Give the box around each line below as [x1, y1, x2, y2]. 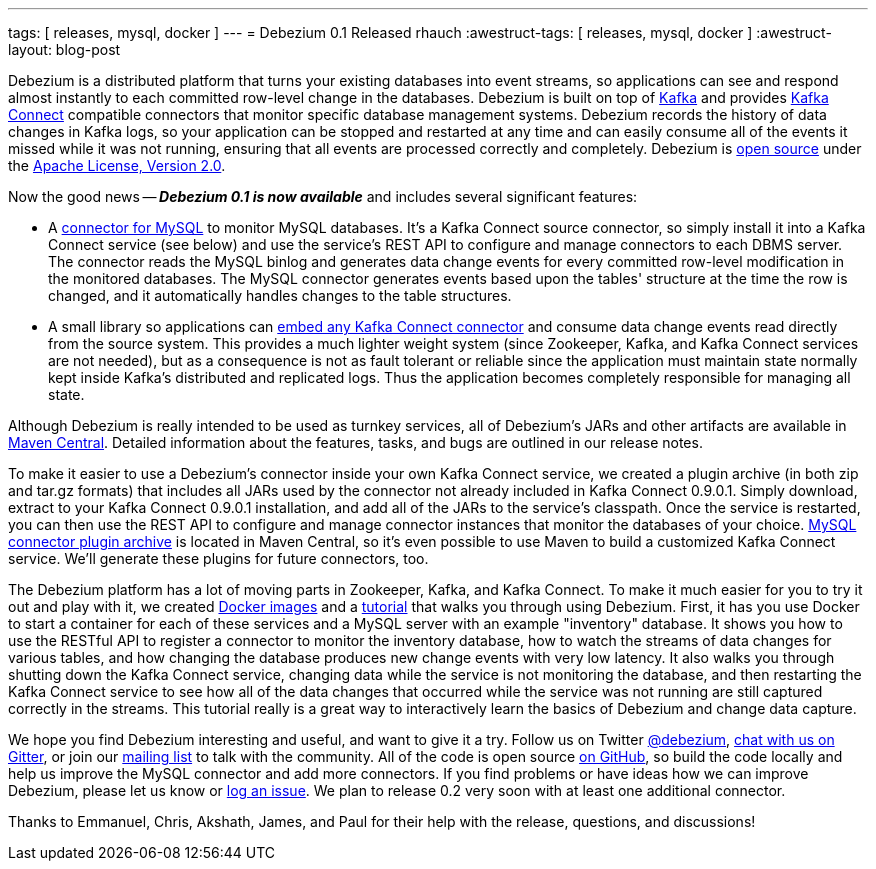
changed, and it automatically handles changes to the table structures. [48, 287, 512, 304]
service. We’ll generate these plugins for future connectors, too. [8, 550, 429, 567]
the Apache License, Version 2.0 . [8, 157, 226, 174]
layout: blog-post [8, 41, 121, 58]
